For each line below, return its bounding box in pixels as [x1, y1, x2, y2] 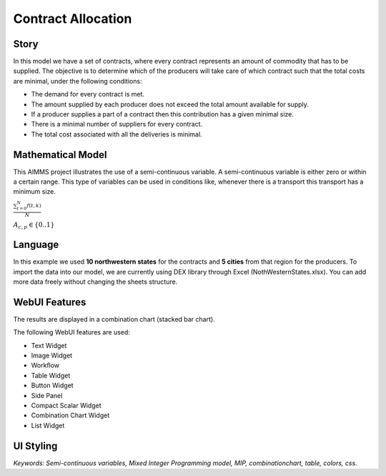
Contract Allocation [13, 11, 132, 26]
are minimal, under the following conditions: [13, 76, 142, 85]
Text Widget [31, 341, 67, 349]
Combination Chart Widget [31, 411, 110, 420]
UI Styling [13, 440, 58, 452]
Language [13, 239, 59, 251]
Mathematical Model [13, 149, 107, 161]
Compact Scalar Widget [31, 401, 102, 410]
